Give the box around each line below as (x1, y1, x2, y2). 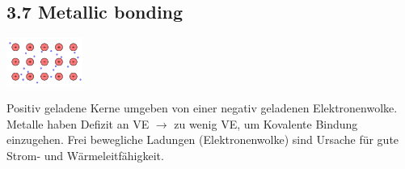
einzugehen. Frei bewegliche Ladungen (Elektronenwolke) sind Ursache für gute (6, 131, 399, 148)
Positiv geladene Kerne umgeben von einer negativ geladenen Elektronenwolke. (6, 99, 398, 116)
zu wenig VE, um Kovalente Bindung (174, 115, 358, 132)
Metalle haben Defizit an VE (6, 115, 150, 132)
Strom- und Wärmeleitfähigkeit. (6, 146, 164, 163)
